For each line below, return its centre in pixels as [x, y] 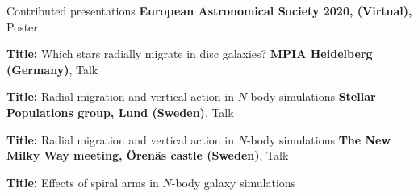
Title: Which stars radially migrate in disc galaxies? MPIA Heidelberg [190, 54]
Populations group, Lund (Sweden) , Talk [120, 112]
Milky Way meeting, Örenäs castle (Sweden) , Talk [148, 155]
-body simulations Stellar [311, 96]
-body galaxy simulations [234, 182]
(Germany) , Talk [52, 69]
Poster [22, 26]
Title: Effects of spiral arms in [83, 182]
